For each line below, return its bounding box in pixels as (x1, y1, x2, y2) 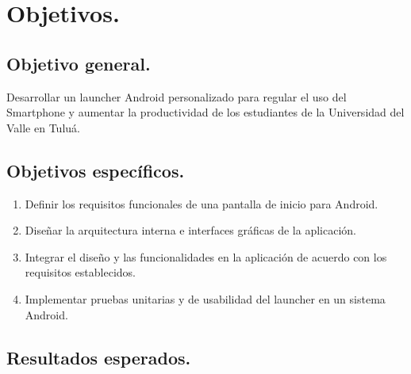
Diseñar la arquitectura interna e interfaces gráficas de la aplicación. (25, 222, 356, 239)
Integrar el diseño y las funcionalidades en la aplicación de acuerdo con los (25, 248, 387, 265)
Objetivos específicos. (6, 158, 185, 182)
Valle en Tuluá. (6, 119, 80, 135)
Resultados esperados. (6, 345, 191, 369)
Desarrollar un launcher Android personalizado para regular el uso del (6, 88, 347, 105)
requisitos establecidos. (25, 264, 136, 280)
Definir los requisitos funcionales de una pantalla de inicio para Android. (25, 195, 378, 212)
